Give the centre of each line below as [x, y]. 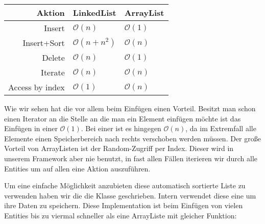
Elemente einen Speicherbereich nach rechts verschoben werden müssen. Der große [132, 138]
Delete [53, 57]
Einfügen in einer [31, 128]
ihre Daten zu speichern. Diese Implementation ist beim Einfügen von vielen [124, 205]
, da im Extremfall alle [221, 128]
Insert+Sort [44, 43]
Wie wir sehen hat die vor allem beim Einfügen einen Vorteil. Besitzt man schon [130, 108]
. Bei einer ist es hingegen [121, 128]
